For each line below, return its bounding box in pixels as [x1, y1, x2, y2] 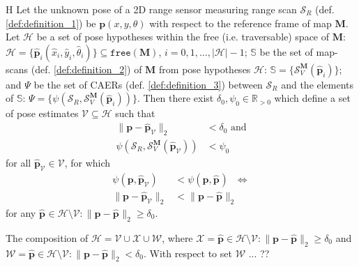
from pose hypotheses [159, 61, 251, 76]
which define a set [274, 91, 351, 105]
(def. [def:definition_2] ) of [31, 61, 142, 76]
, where [162, 230, 193, 245]
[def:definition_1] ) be [6, 15, 96, 30]
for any [6, 205, 36, 220]
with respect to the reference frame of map [149, 15, 332, 30]
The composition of [6, 230, 89, 245]
